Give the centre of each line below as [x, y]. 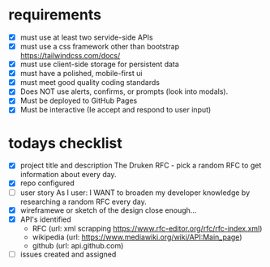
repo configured [47, 183]
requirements [55, 15]
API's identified [45, 219]
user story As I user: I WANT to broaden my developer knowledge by [135, 193]
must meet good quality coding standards [90, 83]
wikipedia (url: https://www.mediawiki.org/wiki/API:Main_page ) [137, 237]
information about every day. [68, 175]
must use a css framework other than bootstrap [100, 47]
